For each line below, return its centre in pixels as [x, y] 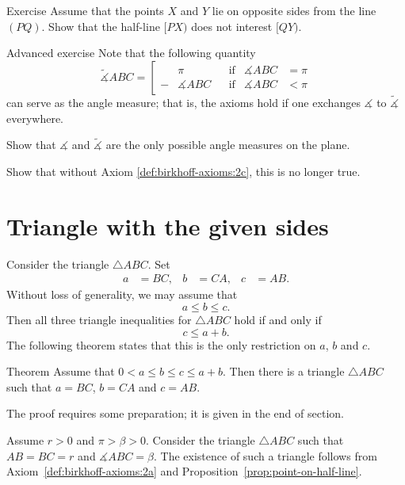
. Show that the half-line [101, 26]
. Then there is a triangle [284, 371]
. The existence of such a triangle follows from [266, 455]
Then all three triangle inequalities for [99, 319]
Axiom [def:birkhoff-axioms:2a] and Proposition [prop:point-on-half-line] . [184, 471]
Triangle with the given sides [168, 225]
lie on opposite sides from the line [294, 10]
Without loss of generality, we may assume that [122, 294]
